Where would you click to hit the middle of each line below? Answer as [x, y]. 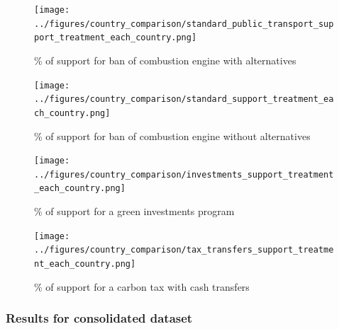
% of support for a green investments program [134, 211]
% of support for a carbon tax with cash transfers [142, 286]
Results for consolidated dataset [99, 318]
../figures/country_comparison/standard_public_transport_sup [184, 24]
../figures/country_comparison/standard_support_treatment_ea [184, 99]
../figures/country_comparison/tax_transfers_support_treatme [184, 250]
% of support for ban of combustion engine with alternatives [165, 60]
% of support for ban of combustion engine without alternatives [172, 135]
